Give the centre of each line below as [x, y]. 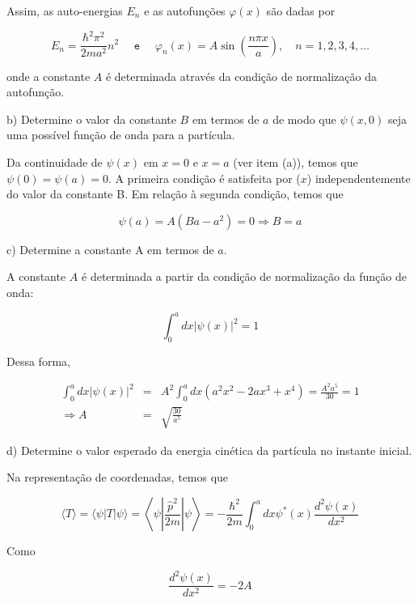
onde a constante [49, 76]
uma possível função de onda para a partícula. [121, 135]
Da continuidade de [55, 161]
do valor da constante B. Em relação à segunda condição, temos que [175, 194]
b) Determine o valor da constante [91, 119]
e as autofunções [185, 11]
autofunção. [36, 92]
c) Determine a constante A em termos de [110, 249]
